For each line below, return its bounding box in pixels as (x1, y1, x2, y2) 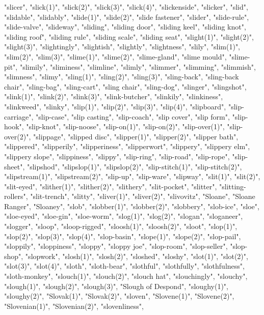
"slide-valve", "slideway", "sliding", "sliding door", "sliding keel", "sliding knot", (4, 21, 246, 32)
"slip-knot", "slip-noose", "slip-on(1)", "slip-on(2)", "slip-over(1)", (26, 121, 225, 132)
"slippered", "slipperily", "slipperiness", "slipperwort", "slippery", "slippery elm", (4, 141, 250, 152)
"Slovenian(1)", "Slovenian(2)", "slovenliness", (4, 300, 144, 311)
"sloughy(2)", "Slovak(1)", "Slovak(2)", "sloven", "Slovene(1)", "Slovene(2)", (4, 291, 234, 301)
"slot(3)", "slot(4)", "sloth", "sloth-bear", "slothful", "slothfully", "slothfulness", (4, 261, 245, 271)
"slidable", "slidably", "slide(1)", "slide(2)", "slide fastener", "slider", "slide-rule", (4, 11, 249, 22)
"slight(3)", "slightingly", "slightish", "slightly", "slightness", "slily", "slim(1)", (4, 41, 241, 52)
